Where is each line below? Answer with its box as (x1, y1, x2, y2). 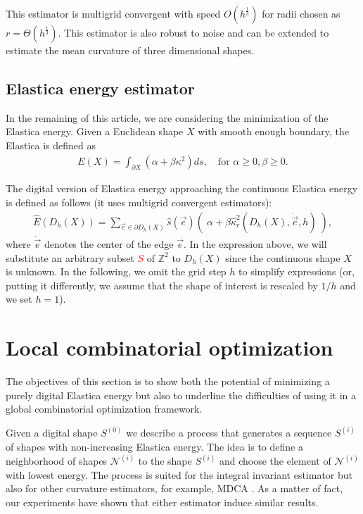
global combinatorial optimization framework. (6, 401, 203, 416)
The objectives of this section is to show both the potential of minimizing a (6, 374, 330, 389)
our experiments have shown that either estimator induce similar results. (6, 494, 319, 509)
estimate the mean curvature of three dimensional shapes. (6, 43, 255, 57)
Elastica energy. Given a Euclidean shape (6, 124, 184, 139)
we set (6, 292, 32, 306)
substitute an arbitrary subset (6, 250, 134, 265)
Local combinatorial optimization (6, 333, 333, 362)
